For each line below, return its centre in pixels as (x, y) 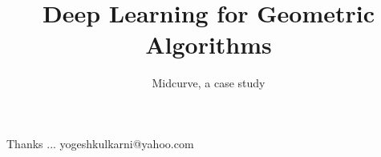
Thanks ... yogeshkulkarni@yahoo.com (100, 143)
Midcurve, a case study (209, 83)
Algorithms (209, 44)
